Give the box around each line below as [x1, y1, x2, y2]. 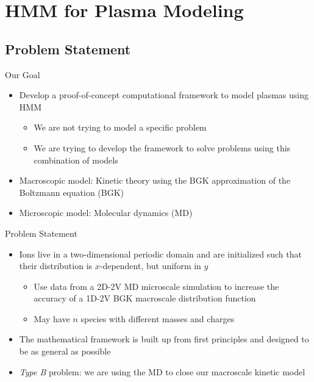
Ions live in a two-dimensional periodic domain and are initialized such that [19, 247, 302, 260]
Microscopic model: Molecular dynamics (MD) [19, 206, 193, 219]
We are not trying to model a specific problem [34, 121, 207, 134]
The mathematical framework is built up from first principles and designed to [19, 333, 309, 345]
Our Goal [5, 68, 40, 81]
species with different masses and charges [80, 312, 235, 325]
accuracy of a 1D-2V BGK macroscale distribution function [34, 292, 256, 305]
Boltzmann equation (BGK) [19, 186, 124, 198]
